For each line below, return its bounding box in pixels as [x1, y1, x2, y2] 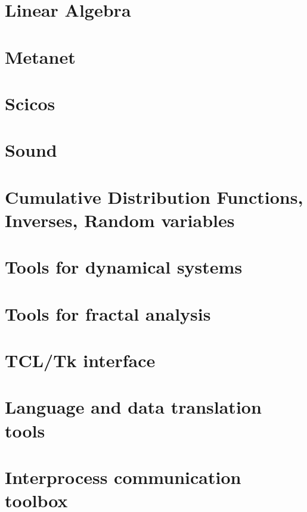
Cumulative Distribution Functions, [5, 184, 303, 209]
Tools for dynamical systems [5, 255, 243, 279]
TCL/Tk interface [5, 348, 156, 372]
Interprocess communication [5, 464, 241, 489]
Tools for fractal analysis [5, 301, 211, 325]
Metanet [5, 44, 76, 69]
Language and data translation [5, 395, 262, 419]
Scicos [5, 91, 55, 115]
